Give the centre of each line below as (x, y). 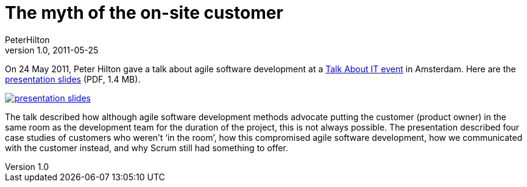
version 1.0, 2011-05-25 (52, 50)
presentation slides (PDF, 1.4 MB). (73, 79)
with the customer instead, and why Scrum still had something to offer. (147, 148)
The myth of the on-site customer (144, 13)
